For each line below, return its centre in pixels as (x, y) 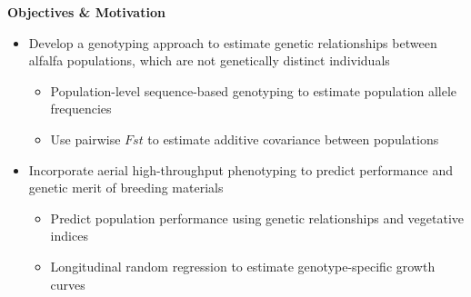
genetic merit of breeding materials (126, 188)
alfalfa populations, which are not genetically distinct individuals (209, 60)
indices (69, 236)
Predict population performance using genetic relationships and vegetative (257, 218)
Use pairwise (85, 139)
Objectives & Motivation (86, 12)
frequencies (81, 109)
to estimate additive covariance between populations (293, 139)
